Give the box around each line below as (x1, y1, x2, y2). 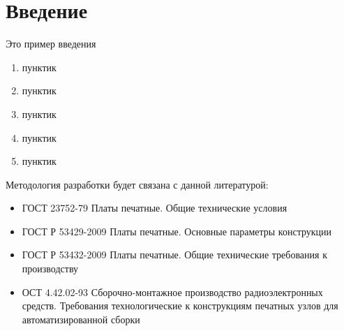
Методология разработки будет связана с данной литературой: (6, 177, 269, 191)
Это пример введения (6, 36, 96, 51)
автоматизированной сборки (22, 311, 140, 326)
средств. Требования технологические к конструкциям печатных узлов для (22, 298, 338, 313)
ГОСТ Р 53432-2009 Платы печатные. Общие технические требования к (22, 247, 327, 262)
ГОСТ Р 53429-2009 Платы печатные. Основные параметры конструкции (22, 223, 332, 238)
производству (22, 261, 79, 276)
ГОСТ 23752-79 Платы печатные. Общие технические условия (22, 200, 287, 215)
